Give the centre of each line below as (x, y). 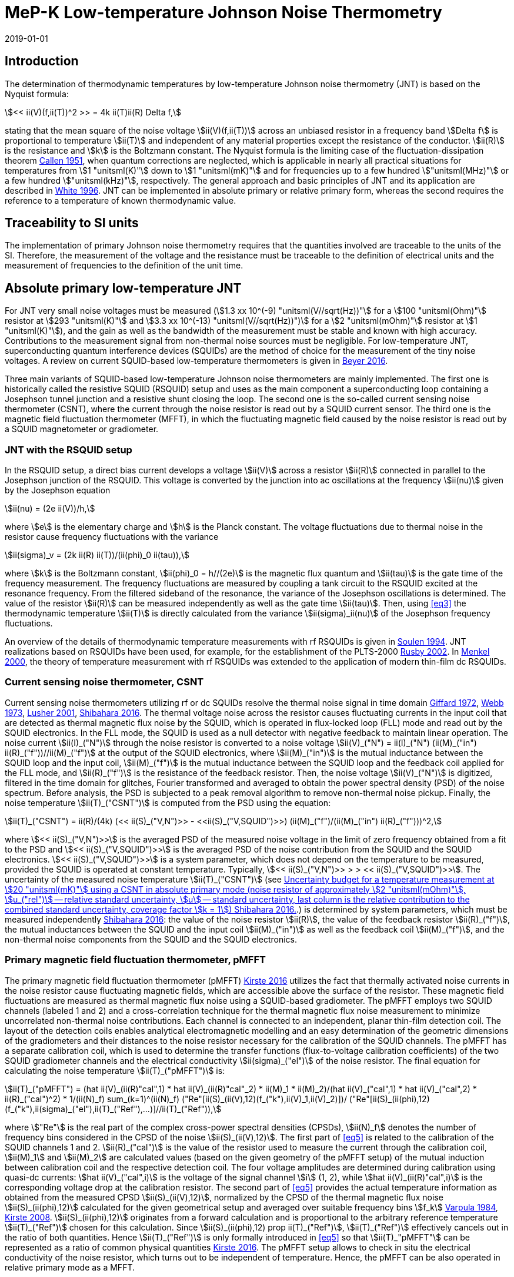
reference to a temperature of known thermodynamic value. (121, 200)
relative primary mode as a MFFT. (70, 1267)
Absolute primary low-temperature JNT (123, 288)
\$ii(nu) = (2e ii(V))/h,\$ (50, 509)
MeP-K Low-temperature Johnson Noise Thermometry (223, 12)
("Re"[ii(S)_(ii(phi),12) (389, 1099)
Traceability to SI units (72, 223)
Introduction (42, 61)
